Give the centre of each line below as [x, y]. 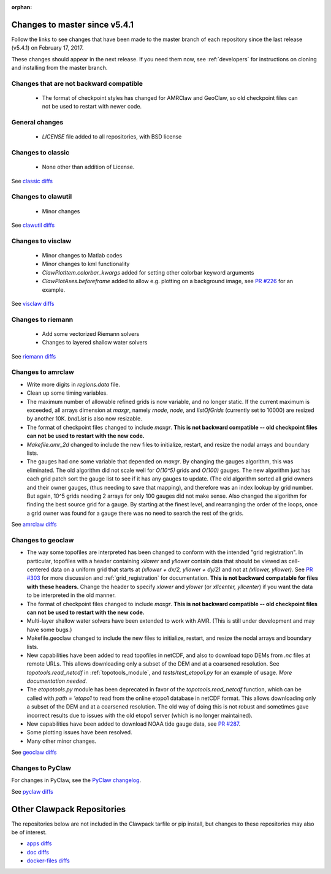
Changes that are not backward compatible [77, 83]
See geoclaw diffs [34, 752]
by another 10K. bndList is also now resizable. [84, 419]
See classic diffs [32, 181]
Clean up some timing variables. [67, 393]
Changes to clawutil [42, 197]
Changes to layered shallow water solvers [95, 343]
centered [38, 569]
